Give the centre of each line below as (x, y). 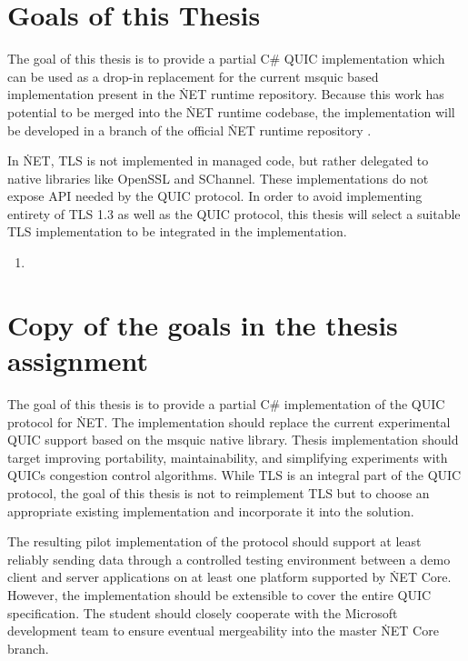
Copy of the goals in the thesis (203, 324)
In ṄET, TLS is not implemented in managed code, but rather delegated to (218, 160)
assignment (78, 361)
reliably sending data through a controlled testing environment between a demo (229, 559)
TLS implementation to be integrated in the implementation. (177, 231)
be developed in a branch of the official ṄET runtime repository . (189, 130)
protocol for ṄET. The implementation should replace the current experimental (229, 421)
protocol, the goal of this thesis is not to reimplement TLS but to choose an (219, 492)
